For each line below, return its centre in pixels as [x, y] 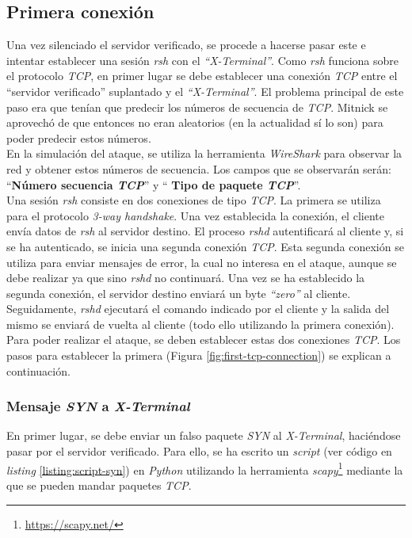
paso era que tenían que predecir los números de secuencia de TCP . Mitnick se [197, 107]
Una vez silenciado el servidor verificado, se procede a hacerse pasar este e [186, 45]
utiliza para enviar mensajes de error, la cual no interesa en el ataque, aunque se [202, 262]
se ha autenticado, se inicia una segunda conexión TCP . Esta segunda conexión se [205, 246]
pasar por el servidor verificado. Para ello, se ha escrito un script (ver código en [199, 451]
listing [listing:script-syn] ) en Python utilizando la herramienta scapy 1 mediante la [205, 468]
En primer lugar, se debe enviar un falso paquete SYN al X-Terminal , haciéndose [204, 435]
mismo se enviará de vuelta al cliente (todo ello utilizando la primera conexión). [200, 324]
